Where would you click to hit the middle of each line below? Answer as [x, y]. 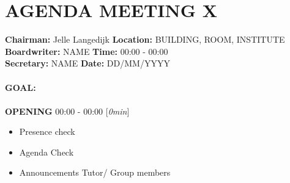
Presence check [47, 131]
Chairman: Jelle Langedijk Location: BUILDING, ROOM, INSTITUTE [145, 39]
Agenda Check [46, 152]
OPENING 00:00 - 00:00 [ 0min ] [67, 111]
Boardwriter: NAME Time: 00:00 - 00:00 [87, 51]
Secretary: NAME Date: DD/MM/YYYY [87, 63]
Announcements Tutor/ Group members [95, 172]
